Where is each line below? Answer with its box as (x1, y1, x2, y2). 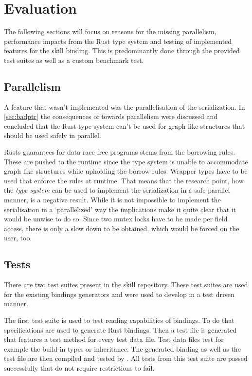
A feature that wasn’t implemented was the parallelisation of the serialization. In (4, 101, 245, 112)
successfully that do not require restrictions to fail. (4, 362, 155, 373)
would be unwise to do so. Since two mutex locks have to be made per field (4, 214, 228, 224)
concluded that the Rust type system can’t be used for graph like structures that (4, 120, 245, 131)
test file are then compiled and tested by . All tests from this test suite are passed (4, 353, 248, 363)
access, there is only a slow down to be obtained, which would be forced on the (4, 223, 239, 233)
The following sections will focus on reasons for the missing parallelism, (4, 26, 216, 37)
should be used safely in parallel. (4, 130, 101, 140)
